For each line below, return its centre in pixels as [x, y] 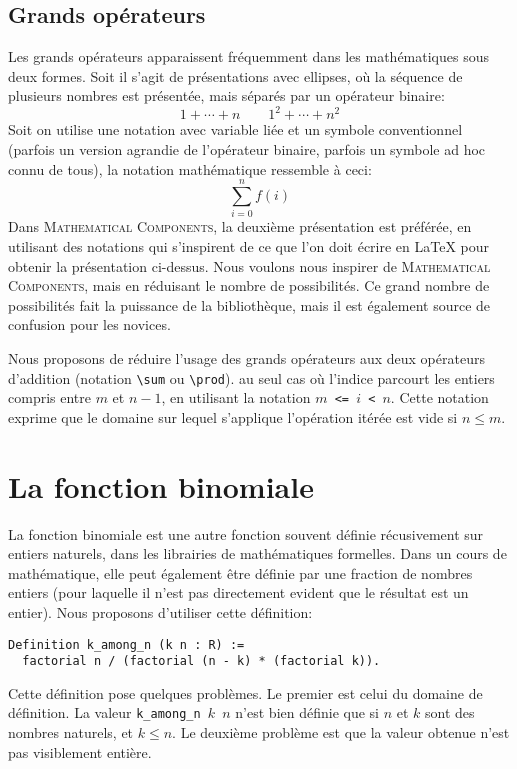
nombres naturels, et [71, 732]
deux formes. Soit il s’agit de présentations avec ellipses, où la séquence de [235, 75]
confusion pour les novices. [89, 324]
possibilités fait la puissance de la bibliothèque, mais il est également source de [249, 304]
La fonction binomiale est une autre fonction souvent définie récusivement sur [246, 533]
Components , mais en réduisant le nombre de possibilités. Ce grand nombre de [249, 285]
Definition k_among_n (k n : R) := [126, 644]
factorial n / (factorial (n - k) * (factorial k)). [201, 661]
